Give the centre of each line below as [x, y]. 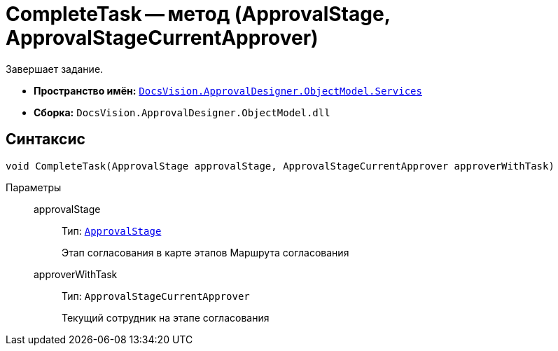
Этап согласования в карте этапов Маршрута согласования [205, 252]
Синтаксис [46, 139]
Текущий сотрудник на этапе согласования [166, 317]
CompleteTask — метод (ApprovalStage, [198, 14]
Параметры [34, 187]
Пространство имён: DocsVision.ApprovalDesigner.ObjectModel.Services [228, 90]
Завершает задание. [55, 69]
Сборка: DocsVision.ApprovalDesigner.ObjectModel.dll [182, 112]
